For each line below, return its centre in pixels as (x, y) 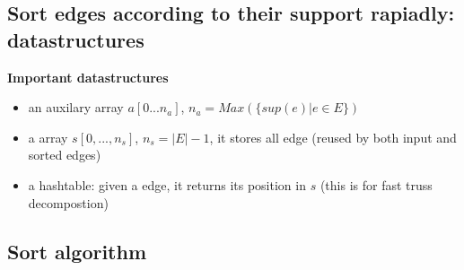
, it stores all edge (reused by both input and (333, 137)
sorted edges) (65, 155)
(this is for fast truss (376, 184)
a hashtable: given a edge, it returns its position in (167, 184)
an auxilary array (76, 107)
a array (48, 137)
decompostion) (68, 202)
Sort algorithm (77, 251)
